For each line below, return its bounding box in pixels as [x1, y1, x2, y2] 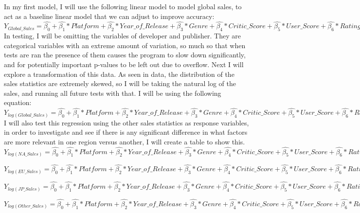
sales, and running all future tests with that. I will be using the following [4, 88, 221, 98]
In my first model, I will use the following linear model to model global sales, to [4, 1, 242, 11]
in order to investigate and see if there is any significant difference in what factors [4, 127, 248, 137]
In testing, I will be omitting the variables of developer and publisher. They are [4, 31, 241, 41]
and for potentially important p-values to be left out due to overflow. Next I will [4, 59, 244, 69]
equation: [4, 97, 32, 107]
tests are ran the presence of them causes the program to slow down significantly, [4, 50, 246, 60]
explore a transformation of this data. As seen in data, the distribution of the [4, 69, 234, 79]
